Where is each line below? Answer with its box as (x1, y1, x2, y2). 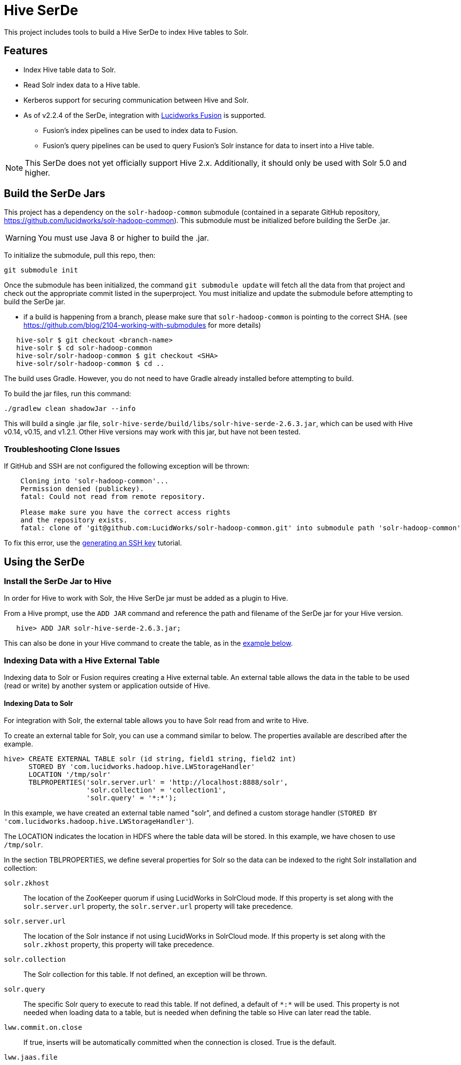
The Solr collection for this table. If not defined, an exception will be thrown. (23, 970, 267, 979)
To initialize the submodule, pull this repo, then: (4, 251, 156, 260)
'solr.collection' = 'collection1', (86, 786, 227, 794)
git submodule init (4, 266, 78, 274)
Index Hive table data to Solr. (23, 65, 116, 74)
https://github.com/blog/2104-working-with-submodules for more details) (23, 321, 261, 330)
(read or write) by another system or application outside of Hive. (4, 681, 210, 690)
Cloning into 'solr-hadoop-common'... (20, 477, 169, 485)
